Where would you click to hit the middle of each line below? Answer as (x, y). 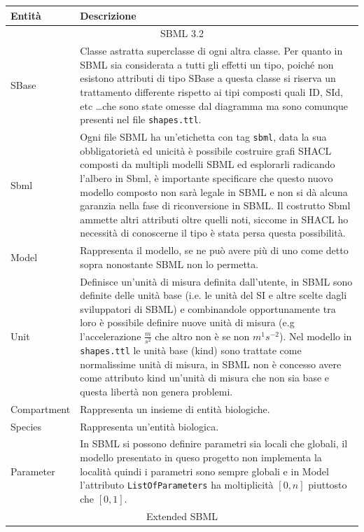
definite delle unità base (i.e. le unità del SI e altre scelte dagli (213, 295)
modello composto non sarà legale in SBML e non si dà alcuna (214, 191)
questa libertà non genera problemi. (156, 391)
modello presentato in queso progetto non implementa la (201, 457)
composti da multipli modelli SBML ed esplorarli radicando (208, 164)
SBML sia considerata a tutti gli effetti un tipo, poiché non (207, 64)
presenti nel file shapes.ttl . (141, 119)
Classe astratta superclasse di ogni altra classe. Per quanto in (211, 51)
